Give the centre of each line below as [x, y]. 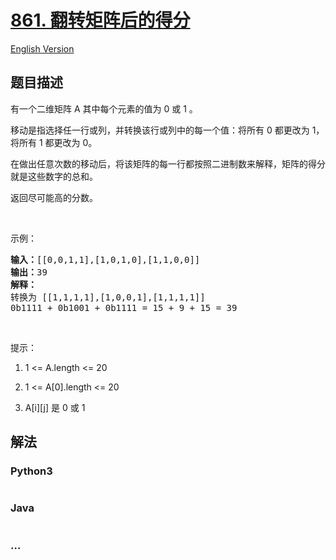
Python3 [31, 471]
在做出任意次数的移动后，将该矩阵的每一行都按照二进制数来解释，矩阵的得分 [168, 163]
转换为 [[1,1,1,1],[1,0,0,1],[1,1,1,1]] [108, 297]
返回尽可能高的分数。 [54, 197]
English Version [42, 48]
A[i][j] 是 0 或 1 [55, 407]
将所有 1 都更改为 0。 [54, 142]
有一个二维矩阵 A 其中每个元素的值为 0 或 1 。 [104, 108]
